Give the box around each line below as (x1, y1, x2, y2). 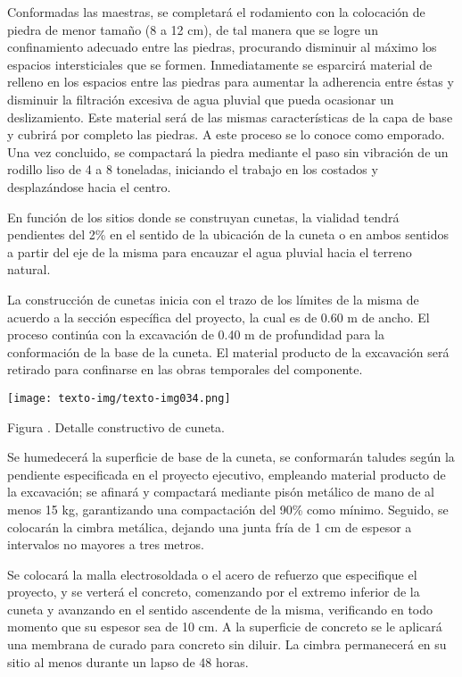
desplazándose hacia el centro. (7, 177, 171, 196)
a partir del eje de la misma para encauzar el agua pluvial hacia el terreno (7, 242, 412, 261)
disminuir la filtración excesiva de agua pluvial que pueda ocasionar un (7, 89, 394, 108)
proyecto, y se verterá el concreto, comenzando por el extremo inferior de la (7, 582, 420, 601)
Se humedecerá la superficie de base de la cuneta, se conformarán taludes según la (7, 447, 455, 466)
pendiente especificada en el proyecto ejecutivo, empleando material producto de (7, 464, 446, 483)
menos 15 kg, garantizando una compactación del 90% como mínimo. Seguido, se (7, 499, 449, 518)
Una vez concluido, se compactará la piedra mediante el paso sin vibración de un (7, 142, 449, 161)
